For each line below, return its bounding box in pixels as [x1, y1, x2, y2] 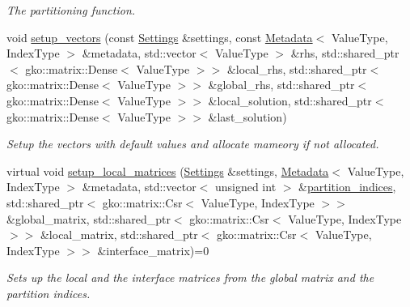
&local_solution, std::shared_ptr [208, 92, 372, 109]
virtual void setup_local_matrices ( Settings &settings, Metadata [6, 162, 329, 179]
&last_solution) [208, 108, 287, 125]
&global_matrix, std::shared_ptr [6, 210, 171, 227]
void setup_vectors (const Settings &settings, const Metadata [6, 28, 313, 45]
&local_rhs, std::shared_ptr [226, 60, 367, 77]
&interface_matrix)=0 [97, 241, 209, 258]
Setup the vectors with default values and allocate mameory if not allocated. [6, 135, 379, 152]
